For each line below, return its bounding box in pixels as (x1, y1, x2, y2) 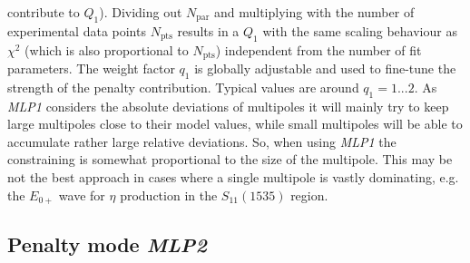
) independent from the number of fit (215, 40, 422, 59)
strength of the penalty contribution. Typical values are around (7, 77, 359, 96)
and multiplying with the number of (213, 3, 415, 21)
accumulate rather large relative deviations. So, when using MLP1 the (7, 131, 397, 151)
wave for (58, 185, 105, 204)
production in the (120, 185, 218, 204)
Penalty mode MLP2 (7, 230, 207, 258)
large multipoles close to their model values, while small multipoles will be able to (7, 114, 463, 133)
